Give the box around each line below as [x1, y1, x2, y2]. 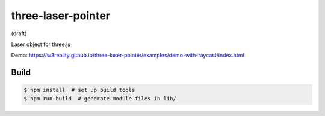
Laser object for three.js [11, 41, 70, 48]
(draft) [11, 30, 27, 37]
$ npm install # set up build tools [23, 87, 135, 94]
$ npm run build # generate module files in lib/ [23, 95, 177, 102]
